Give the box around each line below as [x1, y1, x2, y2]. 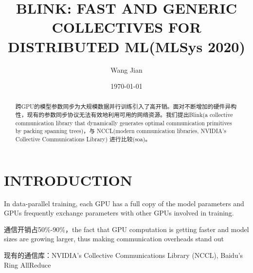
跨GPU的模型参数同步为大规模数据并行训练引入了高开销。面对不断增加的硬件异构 [15, 102, 237, 111]
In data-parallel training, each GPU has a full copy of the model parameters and [4, 198, 244, 208]
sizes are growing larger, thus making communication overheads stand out [4, 234, 224, 244]
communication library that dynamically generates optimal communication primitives [15, 118, 232, 127]
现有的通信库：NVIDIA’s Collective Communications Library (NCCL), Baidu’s [4, 250, 243, 260]
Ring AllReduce [4, 259, 51, 270]
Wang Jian [110, 64, 143, 75]
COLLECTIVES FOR [52, 17, 201, 37]
